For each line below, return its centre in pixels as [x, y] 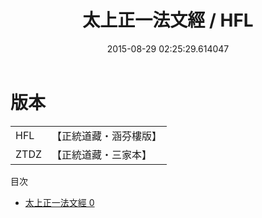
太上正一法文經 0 [59, 202]
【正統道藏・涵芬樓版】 [107, 136]
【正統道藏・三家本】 [102, 154]
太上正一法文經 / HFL [168, 20]
